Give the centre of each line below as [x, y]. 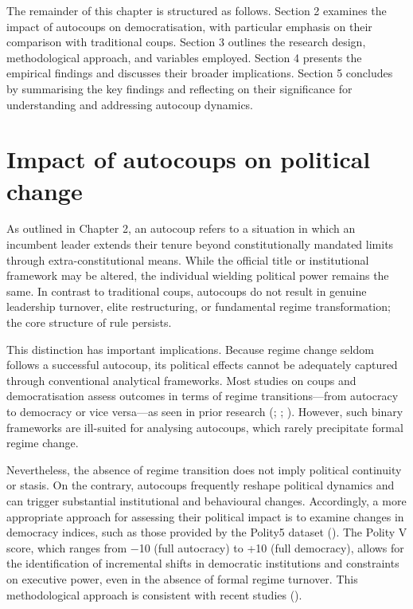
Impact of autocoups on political [189, 159]
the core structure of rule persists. [89, 322]
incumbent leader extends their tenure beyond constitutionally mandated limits [200, 244]
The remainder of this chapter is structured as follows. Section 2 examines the [197, 10]
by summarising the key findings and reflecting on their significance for [179, 88]
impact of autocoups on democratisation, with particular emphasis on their [189, 26]
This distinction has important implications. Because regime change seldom [190, 349]
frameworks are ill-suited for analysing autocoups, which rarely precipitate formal [205, 427]
